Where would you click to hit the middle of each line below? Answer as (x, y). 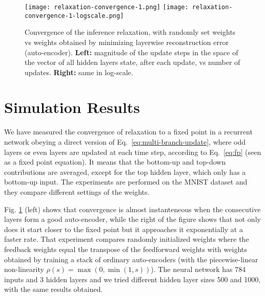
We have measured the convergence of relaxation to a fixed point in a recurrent (128, 132)
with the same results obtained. (54, 289)
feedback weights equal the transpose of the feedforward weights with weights (126, 249)
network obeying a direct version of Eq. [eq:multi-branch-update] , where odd (125, 142)
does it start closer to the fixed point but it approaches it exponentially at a (124, 229)
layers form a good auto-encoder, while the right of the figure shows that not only (132, 219)
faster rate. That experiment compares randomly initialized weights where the (127, 239)
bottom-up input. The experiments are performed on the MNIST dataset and (126, 182)
